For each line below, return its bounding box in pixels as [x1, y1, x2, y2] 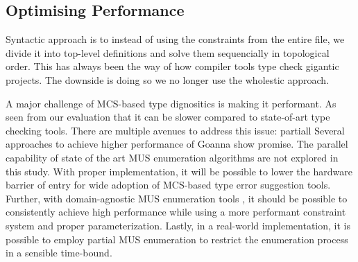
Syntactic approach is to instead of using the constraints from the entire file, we [6, 32, 345, 46]
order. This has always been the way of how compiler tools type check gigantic [6, 59, 339, 73]
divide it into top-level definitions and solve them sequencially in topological [6, 45, 330, 60]
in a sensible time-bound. [6, 245, 112, 260]
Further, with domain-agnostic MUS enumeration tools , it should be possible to [6, 191, 348, 205]
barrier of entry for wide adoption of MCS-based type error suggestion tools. [6, 177, 331, 192]
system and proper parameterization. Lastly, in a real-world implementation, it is [6, 218, 350, 232]
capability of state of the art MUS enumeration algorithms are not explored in [6, 150, 339, 164]
